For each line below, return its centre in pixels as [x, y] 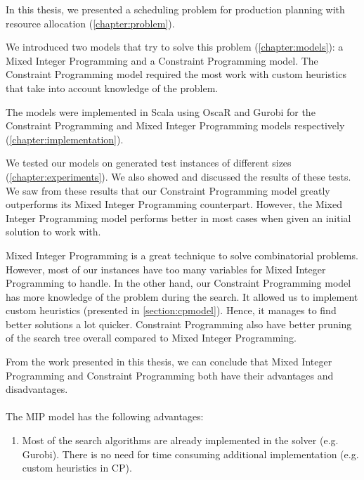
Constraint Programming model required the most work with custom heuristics [176, 74]
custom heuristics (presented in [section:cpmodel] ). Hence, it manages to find [171, 310]
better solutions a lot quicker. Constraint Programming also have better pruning [179, 324]
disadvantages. [37, 389]
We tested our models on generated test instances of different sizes [149, 163]
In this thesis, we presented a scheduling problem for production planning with [175, 9]
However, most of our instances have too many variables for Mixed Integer [166, 269]
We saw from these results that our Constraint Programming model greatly [168, 190]
